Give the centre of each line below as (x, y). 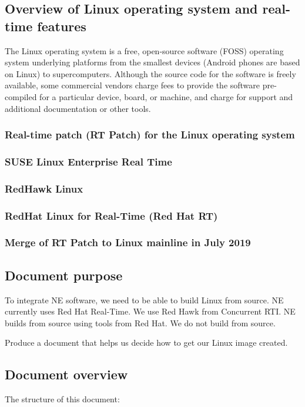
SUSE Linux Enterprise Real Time (88, 161)
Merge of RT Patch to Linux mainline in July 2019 (128, 242)
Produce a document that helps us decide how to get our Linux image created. (146, 343)
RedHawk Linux (44, 188)
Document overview (66, 374)
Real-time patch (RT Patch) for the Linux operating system (150, 135)
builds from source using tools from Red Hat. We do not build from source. (140, 322)
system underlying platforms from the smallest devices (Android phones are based (152, 62)
